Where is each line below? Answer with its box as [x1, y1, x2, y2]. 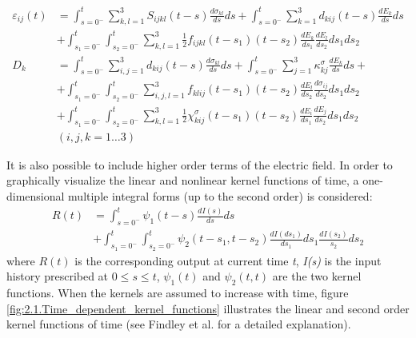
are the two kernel [272, 268, 362, 284]
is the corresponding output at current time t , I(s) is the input [74, 252, 382, 268]
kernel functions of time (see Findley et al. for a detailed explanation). [6, 316, 351, 332]
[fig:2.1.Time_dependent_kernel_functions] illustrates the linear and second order [6, 300, 410, 316]
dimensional [6, 187, 65, 204]
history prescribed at [6, 268, 109, 284]
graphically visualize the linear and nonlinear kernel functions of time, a [6, 172, 359, 189]
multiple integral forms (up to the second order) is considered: [68, 187, 373, 204]
